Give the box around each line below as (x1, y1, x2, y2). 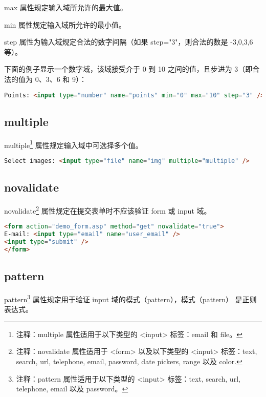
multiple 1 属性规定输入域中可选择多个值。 (4, 138, 143, 150)
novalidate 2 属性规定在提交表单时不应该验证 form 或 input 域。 (4, 203, 211, 216)
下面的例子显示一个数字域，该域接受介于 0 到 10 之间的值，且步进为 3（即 (4, 64, 253, 74)
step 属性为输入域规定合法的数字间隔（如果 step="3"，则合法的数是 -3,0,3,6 (4, 36, 253, 47)
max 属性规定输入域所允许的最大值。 (4, 2, 127, 12)
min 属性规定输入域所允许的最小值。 (4, 19, 126, 30)
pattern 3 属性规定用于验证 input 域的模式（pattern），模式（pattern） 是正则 (4, 292, 257, 304)
